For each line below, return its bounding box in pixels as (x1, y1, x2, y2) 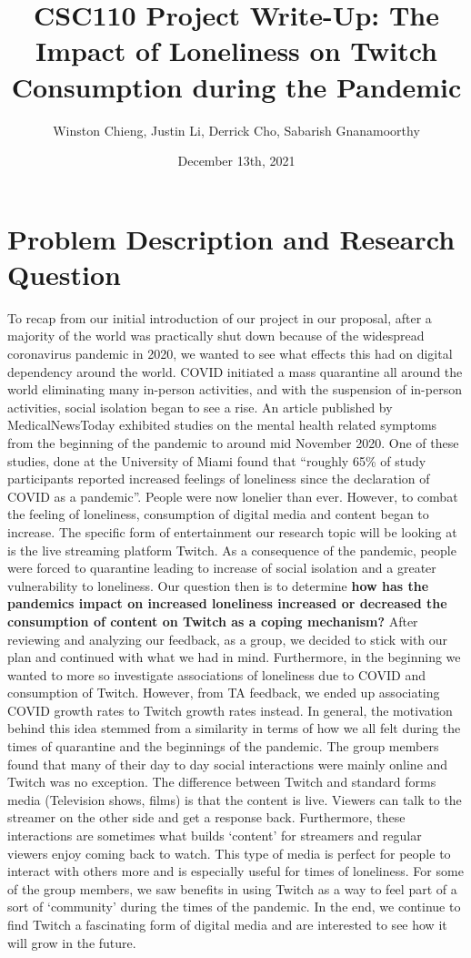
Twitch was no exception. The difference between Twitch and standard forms (7, 772, 436, 791)
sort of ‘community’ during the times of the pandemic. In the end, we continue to (7, 897, 461, 916)
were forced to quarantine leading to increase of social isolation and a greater (7, 558, 436, 577)
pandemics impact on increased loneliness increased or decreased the (7, 594, 447, 613)
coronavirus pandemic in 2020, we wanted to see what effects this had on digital (7, 344, 453, 362)
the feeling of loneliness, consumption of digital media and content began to (7, 504, 429, 524)
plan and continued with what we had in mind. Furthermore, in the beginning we (7, 647, 461, 667)
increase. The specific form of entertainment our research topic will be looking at (7, 522, 457, 541)
